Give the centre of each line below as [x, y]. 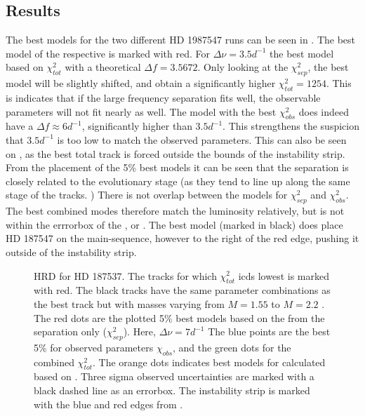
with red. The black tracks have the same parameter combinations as [182, 290]
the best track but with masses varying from [129, 303]
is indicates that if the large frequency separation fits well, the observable [163, 97]
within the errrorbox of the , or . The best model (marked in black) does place [174, 224]
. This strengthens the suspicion [291, 126]
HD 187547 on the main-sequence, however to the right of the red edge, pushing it [182, 238]
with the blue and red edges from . [108, 404]
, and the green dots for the [232, 347]
